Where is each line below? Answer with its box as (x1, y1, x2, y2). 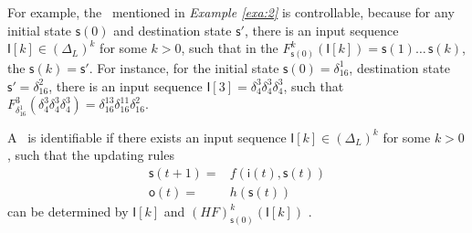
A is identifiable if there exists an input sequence (7, 127, 287, 146)
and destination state (113, 20, 232, 39)
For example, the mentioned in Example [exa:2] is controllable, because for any (7, 3, 455, 21)
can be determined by (7, 202, 129, 221)
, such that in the (181, 38, 278, 58)
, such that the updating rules (7, 145, 174, 164)
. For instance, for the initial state (89, 58, 279, 77)
